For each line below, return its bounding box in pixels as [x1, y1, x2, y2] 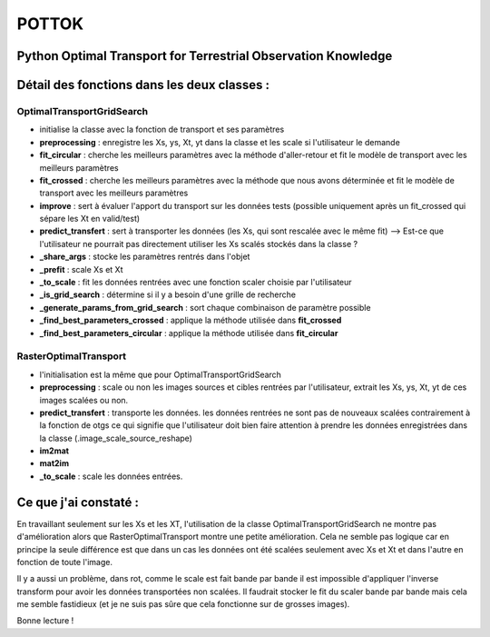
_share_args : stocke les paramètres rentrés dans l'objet [39, 251, 250, 263]
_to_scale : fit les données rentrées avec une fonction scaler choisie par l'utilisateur [39, 277, 353, 288]
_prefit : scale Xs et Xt [39, 264, 123, 274]
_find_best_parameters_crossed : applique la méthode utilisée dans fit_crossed [39, 314, 342, 326]
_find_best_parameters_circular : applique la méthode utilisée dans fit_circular [39, 327, 338, 338]
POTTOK [16, 14, 84, 34]
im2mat [39, 445, 70, 456]
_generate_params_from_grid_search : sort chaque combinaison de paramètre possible [39, 302, 371, 313]
